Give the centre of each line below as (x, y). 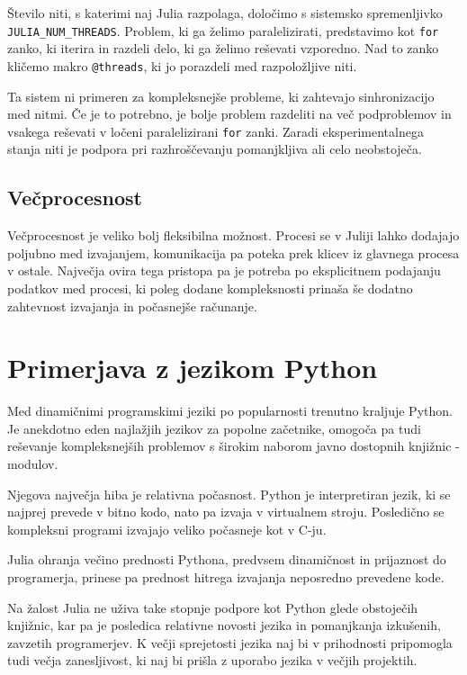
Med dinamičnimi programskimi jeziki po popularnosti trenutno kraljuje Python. (230, 411)
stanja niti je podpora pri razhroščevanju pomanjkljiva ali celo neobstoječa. (215, 149)
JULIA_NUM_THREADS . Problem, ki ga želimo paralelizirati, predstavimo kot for (223, 30)
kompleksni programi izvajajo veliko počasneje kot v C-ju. (167, 529)
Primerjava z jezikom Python (193, 368)
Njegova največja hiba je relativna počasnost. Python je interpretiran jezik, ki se (229, 494)
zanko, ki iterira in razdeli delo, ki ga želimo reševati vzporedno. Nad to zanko (223, 48)
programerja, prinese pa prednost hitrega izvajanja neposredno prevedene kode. (226, 576)
